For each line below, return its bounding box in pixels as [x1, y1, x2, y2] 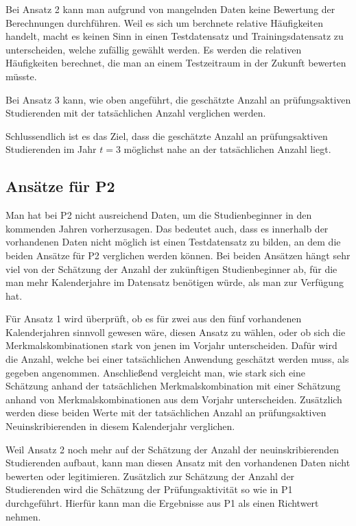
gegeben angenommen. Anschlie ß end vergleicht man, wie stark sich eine [5, 365, 305, 379]
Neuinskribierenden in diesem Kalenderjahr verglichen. [5, 419, 235, 433]
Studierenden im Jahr [5, 142, 97, 156]
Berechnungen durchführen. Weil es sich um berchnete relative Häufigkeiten [5, 15, 323, 29]
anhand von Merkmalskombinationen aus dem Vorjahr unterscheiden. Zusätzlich [5, 392, 342, 406]
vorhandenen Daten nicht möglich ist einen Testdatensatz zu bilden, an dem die [5, 235, 341, 249]
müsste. [5, 69, 37, 83]
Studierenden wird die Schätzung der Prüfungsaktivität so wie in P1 [5, 482, 293, 497]
